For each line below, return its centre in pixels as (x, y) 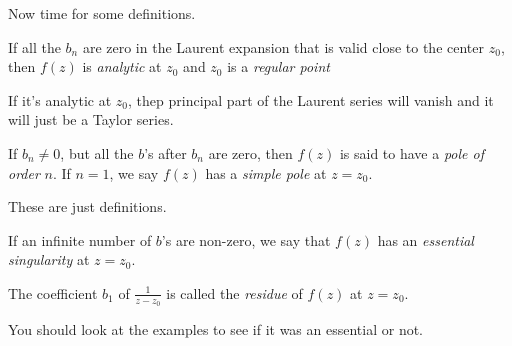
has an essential (425, 239)
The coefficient (53, 292)
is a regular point (278, 66)
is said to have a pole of (412, 152)
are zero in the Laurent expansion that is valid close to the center (283, 46)
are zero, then (250, 152)
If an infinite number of (80, 239)
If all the (34, 46)
